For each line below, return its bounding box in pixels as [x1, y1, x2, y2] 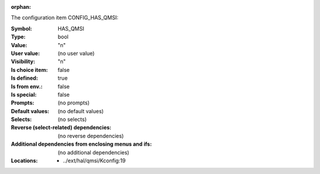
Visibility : [11, 58, 36, 65]
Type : [11, 33, 26, 41]
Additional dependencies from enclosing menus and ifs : [11, 140, 152, 147]
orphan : [11, 4, 31, 10]
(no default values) [57, 107, 104, 114]
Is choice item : [11, 66, 48, 73]
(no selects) [57, 116, 87, 123]
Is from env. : [11, 83, 43, 90]
